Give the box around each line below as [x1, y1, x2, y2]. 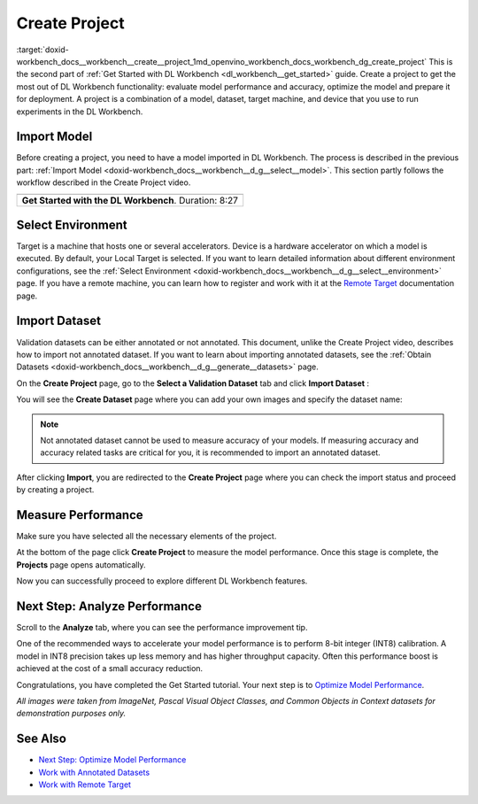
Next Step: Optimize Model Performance [38, 754, 187, 765]
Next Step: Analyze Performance [16, 599, 203, 614]
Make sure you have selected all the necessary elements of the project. [16, 530, 277, 541]
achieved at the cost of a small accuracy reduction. [16, 663, 204, 674]
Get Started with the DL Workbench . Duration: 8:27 [21, 194, 239, 206]
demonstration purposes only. [16, 708, 127, 719]
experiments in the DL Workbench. [16, 106, 143, 117]
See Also [16, 731, 66, 746]
